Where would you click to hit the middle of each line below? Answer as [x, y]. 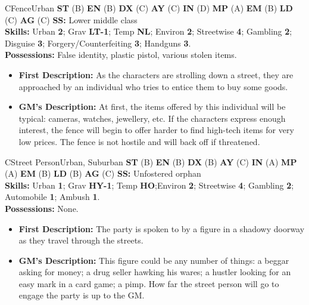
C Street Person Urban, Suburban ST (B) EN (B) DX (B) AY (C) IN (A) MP [151, 161]
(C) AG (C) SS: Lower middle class [71, 19]
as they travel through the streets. [81, 240]
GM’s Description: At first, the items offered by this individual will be [152, 107]
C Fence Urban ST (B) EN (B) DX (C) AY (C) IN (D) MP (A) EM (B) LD [149, 8]
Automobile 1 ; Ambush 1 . [52, 197]
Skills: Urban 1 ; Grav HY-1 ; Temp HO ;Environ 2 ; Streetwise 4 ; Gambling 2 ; [149, 185]
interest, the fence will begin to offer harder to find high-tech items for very [156, 130]
